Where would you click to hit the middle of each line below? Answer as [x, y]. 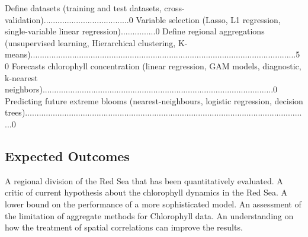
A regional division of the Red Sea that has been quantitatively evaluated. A [144, 180]
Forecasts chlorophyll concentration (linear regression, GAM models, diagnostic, [156, 65]
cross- [174, 8]
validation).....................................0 [69, 19]
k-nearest [21, 77]
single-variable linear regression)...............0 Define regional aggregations [135, 31]
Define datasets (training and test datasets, [83, 8]
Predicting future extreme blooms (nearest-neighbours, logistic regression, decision [154, 100]
